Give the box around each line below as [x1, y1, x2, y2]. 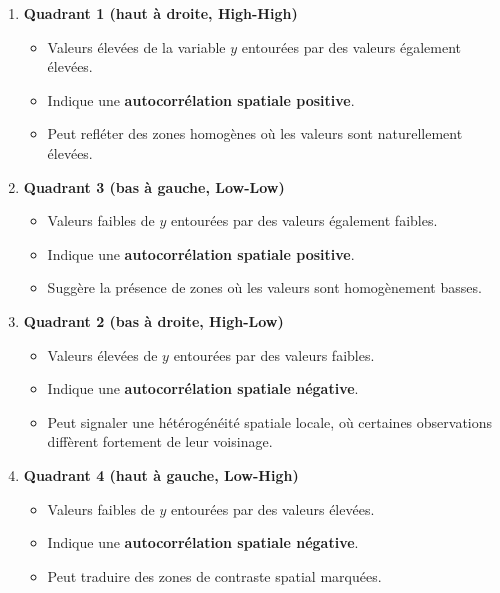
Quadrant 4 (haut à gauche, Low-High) [23, 464, 299, 485]
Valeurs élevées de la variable [47, 36, 226, 57]
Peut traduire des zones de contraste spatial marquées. [47, 565, 382, 586]
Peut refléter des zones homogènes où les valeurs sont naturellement [47, 123, 463, 144]
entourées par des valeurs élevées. [170, 498, 375, 519]
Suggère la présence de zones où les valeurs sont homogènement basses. [47, 277, 482, 298]
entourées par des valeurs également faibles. [170, 210, 438, 231]
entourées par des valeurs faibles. [173, 344, 375, 365]
